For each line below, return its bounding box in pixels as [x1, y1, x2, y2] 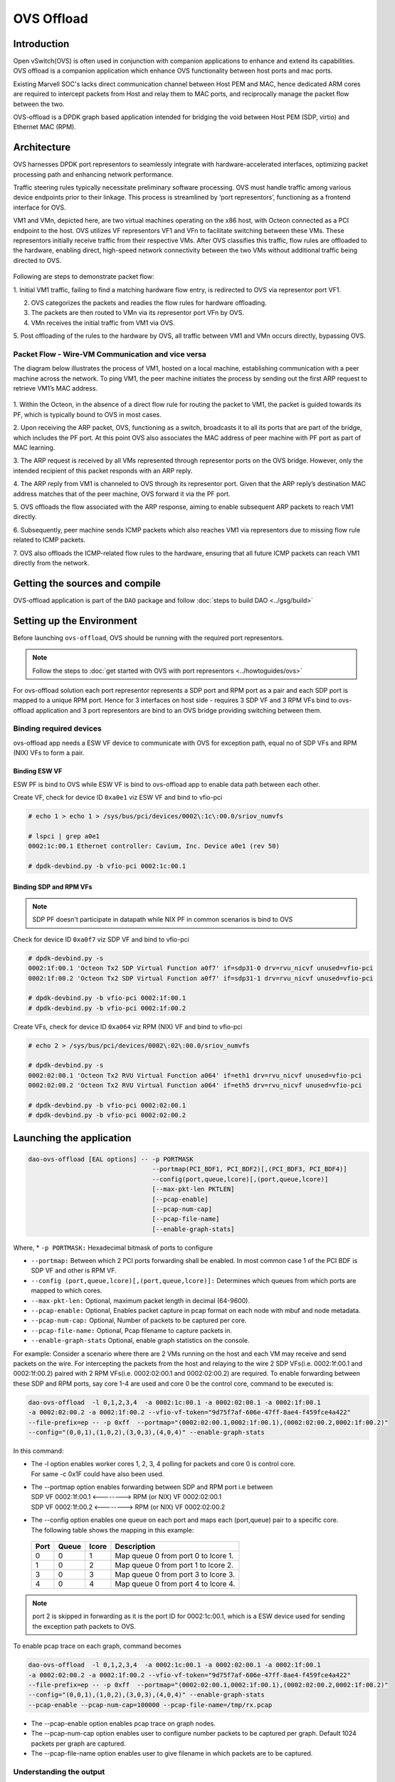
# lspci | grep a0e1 [28, 832, 100, 840]
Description [115, 1542, 156, 1552]
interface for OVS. [13, 203, 66, 212]
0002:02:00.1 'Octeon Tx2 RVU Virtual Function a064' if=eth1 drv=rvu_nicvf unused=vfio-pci [28, 1071, 362, 1079]
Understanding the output [13, 1766, 105, 1776]
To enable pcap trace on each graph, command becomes [13, 1642, 181, 1650]
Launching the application [13, 1132, 132, 1144]
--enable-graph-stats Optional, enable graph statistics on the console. [31, 1336, 250, 1345]
